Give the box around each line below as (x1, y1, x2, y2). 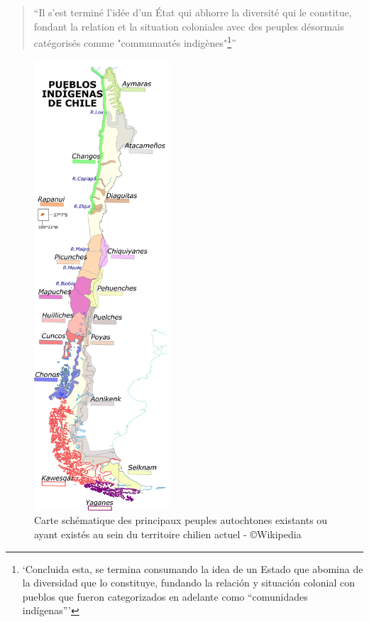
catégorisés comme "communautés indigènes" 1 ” (33, 33, 236, 50)
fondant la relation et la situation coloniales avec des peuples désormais (33, 18, 344, 33)
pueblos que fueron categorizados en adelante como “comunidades (22, 589, 308, 604)
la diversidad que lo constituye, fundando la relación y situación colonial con (22, 575, 355, 590)
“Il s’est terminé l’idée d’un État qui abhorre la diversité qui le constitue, (33, 5, 352, 19)
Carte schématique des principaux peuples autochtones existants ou (34, 513, 328, 528)
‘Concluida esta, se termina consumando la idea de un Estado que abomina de (22, 561, 363, 576)
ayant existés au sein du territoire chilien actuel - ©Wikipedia (34, 526, 302, 541)
